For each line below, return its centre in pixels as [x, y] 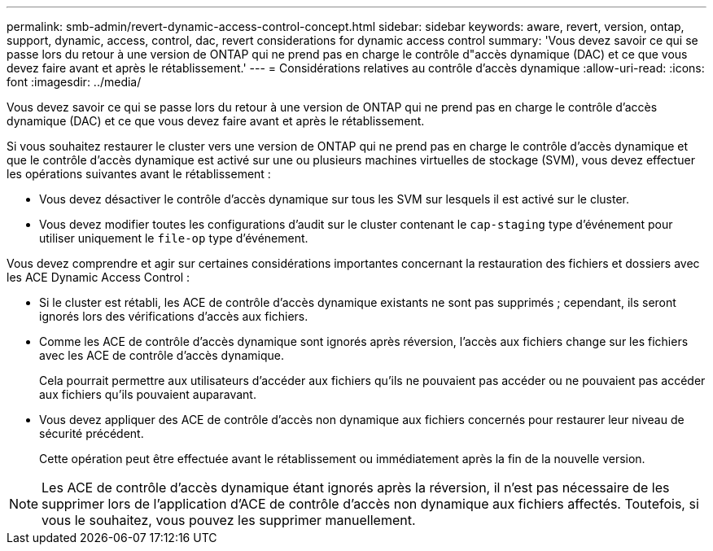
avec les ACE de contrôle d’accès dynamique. [162, 355]
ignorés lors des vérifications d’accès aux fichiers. [174, 316]
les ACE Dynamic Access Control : [98, 277]
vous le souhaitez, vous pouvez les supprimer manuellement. [229, 520]
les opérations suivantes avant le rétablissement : [139, 174]
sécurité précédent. [92, 433]
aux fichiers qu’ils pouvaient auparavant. [148, 394]
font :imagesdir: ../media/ [74, 82]
